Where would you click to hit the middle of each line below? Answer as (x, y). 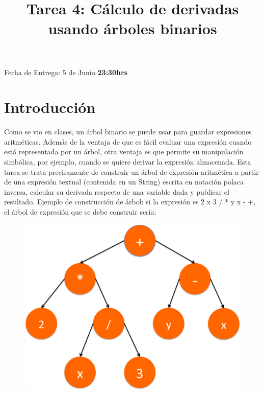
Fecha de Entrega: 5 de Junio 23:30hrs (66, 72)
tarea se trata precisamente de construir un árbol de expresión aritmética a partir (131, 171)
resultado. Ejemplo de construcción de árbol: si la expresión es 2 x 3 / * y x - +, (130, 202)
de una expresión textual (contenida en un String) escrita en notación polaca (124, 182)
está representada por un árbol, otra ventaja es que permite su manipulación (124, 152)
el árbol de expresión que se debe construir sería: (80, 212)
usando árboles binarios (133, 28)
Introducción (50, 107)
